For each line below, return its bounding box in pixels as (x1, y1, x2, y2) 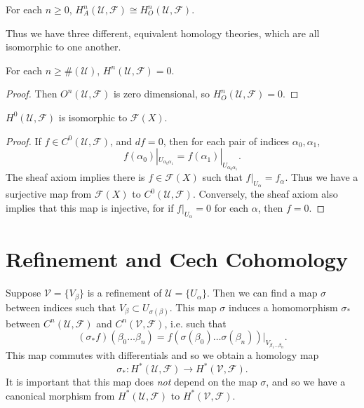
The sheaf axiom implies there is (6, 170, 145, 184)
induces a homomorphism (228, 299, 338, 314)
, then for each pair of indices (163, 133, 290, 148)
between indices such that (6, 299, 116, 314)
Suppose (6, 285, 41, 300)
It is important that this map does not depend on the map (6, 374, 257, 389)
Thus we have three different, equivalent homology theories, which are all (6, 25, 320, 40)
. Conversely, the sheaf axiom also (192, 186, 338, 201)
